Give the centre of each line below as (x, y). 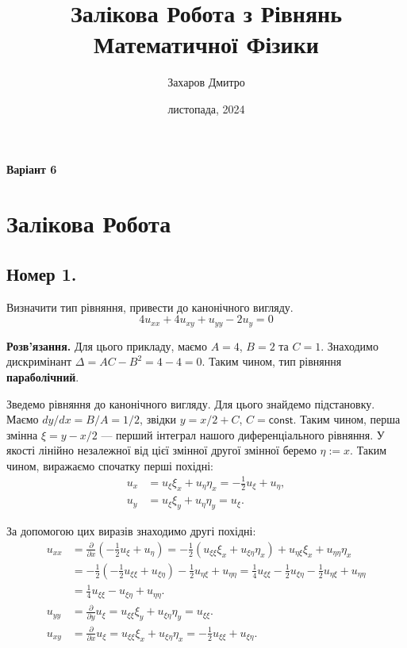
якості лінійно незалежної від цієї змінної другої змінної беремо (161, 450)
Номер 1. (42, 273)
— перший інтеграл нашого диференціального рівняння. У (243, 434)
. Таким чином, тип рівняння (272, 361)
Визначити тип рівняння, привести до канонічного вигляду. (150, 307)
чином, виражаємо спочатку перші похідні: (110, 465)
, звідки (158, 419)
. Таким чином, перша (347, 419)
